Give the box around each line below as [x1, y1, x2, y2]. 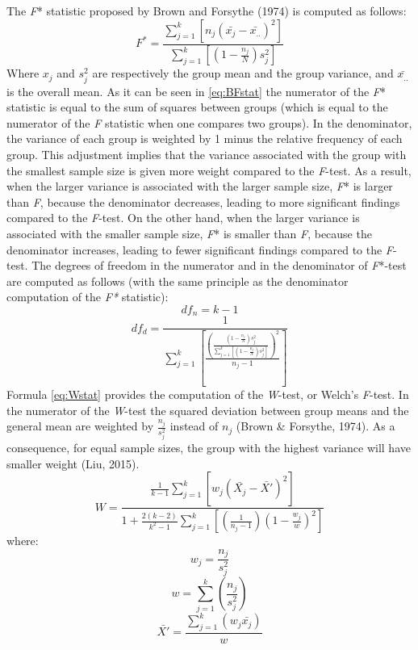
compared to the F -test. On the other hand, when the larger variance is [6, 209, 360, 226]
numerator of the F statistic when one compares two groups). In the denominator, [6, 114, 412, 131]
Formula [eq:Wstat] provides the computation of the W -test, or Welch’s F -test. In [6, 386, 409, 403]
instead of [169, 417, 219, 434]
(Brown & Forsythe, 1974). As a [236, 417, 395, 434]
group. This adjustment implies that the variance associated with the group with [6, 146, 407, 162]
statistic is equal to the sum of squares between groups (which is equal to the [6, 99, 388, 115]
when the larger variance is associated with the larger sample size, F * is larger [6, 178, 393, 195]
